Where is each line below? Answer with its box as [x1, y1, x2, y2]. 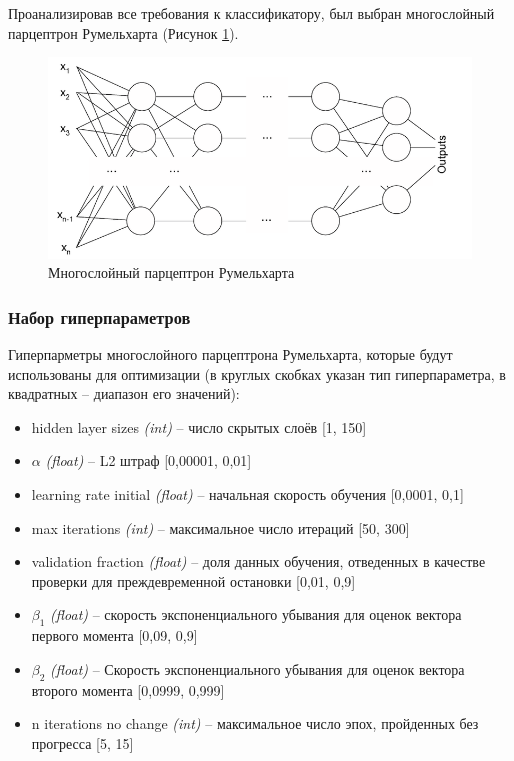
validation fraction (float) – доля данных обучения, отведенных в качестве [31, 551, 486, 572]
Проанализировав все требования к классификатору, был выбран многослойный [8, 3, 495, 23]
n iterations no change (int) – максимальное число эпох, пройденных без [31, 713, 479, 734]
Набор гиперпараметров [8, 304, 191, 329]
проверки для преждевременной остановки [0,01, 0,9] [31, 570, 356, 591]
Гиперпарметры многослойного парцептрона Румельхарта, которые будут [8, 343, 453, 364]
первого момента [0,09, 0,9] [31, 625, 198, 646]
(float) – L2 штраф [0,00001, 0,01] [45, 450, 252, 471]
